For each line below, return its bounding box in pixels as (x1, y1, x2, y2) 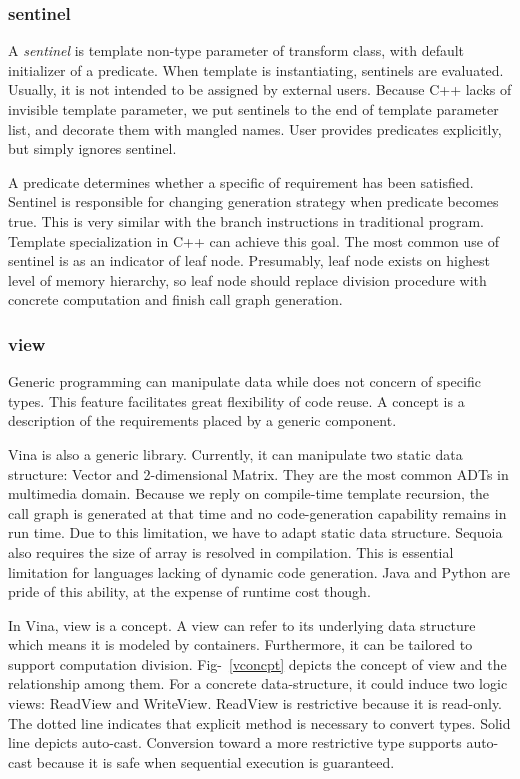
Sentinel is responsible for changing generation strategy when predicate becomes (8, 191, 499, 212)
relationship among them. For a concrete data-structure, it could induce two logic (8, 673, 508, 694)
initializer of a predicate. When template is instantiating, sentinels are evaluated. (8, 59, 504, 80)
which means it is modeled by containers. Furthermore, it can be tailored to (8, 634, 473, 655)
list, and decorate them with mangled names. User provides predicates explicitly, (8, 118, 502, 139)
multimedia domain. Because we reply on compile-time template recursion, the (8, 483, 490, 504)
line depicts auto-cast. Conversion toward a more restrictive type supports (8, 732, 462, 753)
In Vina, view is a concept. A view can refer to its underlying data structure (8, 614, 476, 635)
